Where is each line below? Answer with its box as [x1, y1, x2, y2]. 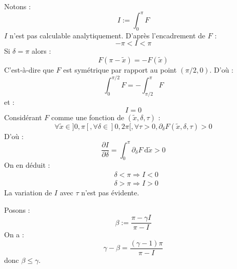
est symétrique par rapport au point [63, 64, 177, 75]
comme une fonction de [51, 111, 124, 122]
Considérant [4, 111, 42, 122]
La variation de [4, 187, 52, 198]
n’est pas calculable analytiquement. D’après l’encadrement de [9, 30, 206, 40]
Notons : [4, 1, 31, 11]
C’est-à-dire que [4, 64, 54, 75]
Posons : [4, 204, 30, 215]
